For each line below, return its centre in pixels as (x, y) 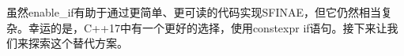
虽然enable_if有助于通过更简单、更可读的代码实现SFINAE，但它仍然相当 (194, 12)
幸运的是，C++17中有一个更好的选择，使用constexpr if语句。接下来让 (208, 27)
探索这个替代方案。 (78, 43)
